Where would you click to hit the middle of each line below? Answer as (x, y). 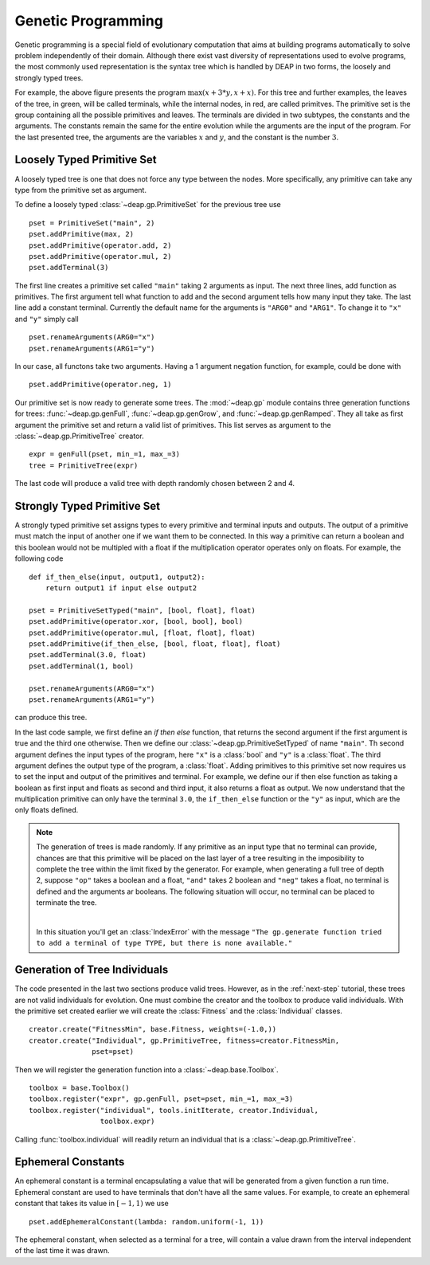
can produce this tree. (51, 718)
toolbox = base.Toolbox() (80, 1088)
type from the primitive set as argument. (81, 190)
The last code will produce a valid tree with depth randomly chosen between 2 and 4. (154, 484)
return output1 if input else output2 (121, 588)
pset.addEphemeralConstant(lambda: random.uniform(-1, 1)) (147, 1222)
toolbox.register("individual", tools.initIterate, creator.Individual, (174, 1110)
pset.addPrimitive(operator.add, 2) (100, 245)
